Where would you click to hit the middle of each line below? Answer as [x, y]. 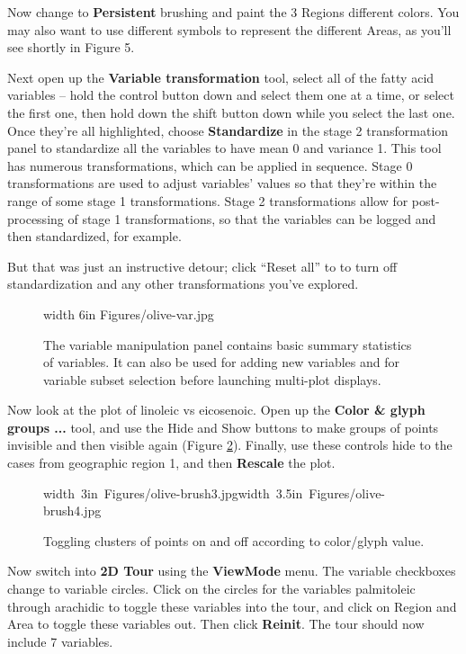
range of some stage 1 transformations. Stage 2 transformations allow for [208, 200]
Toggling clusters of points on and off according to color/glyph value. [234, 540]
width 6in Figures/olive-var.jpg [129, 314]
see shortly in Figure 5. [71, 47]
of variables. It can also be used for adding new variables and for [221, 362]
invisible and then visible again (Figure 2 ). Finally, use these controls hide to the [230, 445]
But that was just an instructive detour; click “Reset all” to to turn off [202, 266]
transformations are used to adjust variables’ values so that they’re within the [222, 183]
